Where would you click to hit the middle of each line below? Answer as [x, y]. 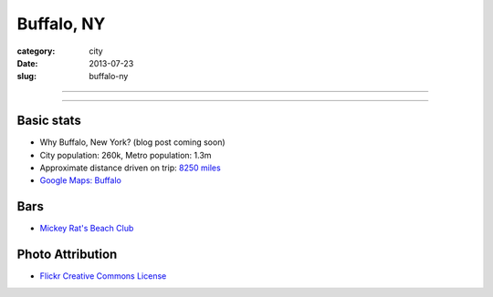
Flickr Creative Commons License [103, 276]
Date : [27, 63]
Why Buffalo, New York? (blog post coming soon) [132, 142]
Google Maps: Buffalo [81, 180]
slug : [26, 77]
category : [36, 51]
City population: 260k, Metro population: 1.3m [126, 155]
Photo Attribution [67, 255]
